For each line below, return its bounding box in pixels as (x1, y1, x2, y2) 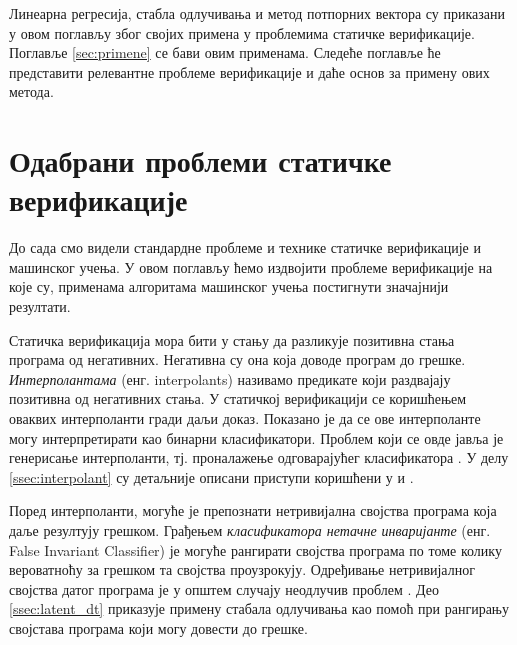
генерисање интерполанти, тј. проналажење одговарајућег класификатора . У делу (9, 447, 509, 468)
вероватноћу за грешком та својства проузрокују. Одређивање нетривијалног (9, 559, 475, 580)
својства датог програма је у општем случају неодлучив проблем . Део (9, 578, 439, 599)
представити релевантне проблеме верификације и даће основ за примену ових (9, 61, 490, 82)
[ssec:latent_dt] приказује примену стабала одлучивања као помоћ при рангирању (9, 598, 509, 619)
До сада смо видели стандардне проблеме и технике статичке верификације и (9, 237, 481, 258)
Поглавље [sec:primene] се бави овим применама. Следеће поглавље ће (9, 42, 441, 63)
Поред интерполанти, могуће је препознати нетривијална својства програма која (9, 500, 497, 521)
